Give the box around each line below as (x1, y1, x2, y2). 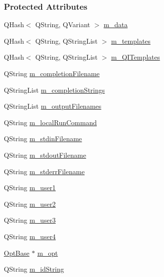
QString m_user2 (4, 198, 56, 209)
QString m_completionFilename (4, 68, 100, 78)
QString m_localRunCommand (4, 117, 97, 127)
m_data (104, 19, 128, 30)
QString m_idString (4, 264, 64, 274)
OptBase (4, 247, 30, 258)
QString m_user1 (4, 182, 56, 193)
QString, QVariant (35, 19, 90, 30)
